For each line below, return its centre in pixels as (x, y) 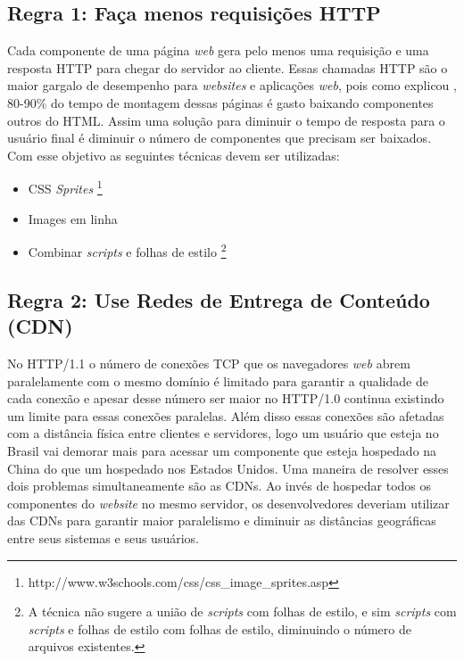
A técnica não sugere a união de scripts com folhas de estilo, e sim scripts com (242, 611)
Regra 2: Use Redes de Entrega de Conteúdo (219, 299)
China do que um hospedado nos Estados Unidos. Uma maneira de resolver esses (228, 468)
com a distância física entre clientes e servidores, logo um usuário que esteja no (223, 433)
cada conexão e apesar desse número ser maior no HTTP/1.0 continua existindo (226, 398)
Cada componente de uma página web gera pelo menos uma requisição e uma (218, 50)
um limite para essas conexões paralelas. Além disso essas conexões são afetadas (226, 415)
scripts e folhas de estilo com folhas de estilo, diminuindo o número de (220, 628)
